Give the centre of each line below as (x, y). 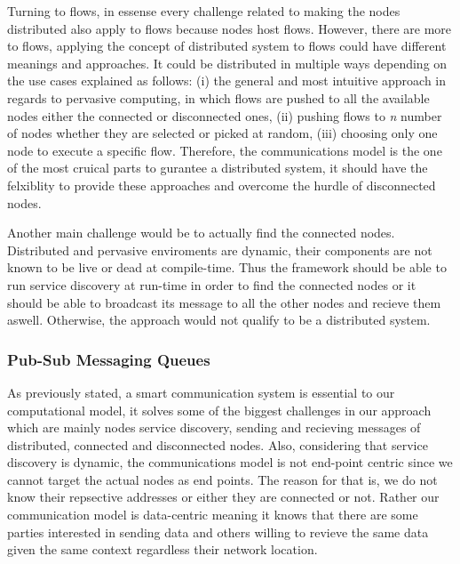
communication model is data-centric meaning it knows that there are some (213, 515)
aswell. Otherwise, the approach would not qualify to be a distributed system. (219, 320)
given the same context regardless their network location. (163, 549)
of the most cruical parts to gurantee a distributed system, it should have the (218, 168)
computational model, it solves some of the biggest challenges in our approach (219, 410)
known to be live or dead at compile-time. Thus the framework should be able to (227, 267)
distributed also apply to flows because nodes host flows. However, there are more (230, 28)
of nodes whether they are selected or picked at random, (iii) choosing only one (222, 133)
